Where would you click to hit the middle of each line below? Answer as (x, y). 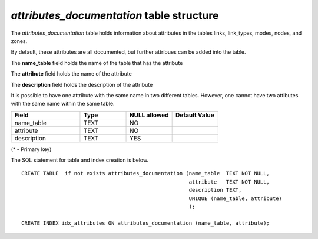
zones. (19, 41)
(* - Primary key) (31, 149)
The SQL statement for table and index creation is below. (80, 160)
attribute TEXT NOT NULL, (229, 182)
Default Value (195, 115)
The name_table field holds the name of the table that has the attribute (97, 63)
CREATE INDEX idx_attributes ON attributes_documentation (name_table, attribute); (146, 223)
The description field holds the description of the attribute (82, 84)
